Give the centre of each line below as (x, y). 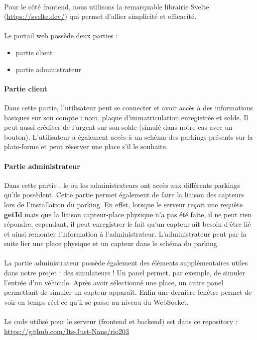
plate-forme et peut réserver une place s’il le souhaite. (86, 146)
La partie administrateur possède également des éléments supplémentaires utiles (126, 263)
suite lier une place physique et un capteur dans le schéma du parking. (112, 243)
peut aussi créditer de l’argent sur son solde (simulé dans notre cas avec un (118, 127)
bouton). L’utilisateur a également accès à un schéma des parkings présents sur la (128, 136)
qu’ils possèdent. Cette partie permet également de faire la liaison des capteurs (124, 195)
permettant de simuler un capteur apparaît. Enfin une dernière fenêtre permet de (128, 292)
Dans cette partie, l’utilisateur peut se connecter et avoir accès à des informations (129, 107)
